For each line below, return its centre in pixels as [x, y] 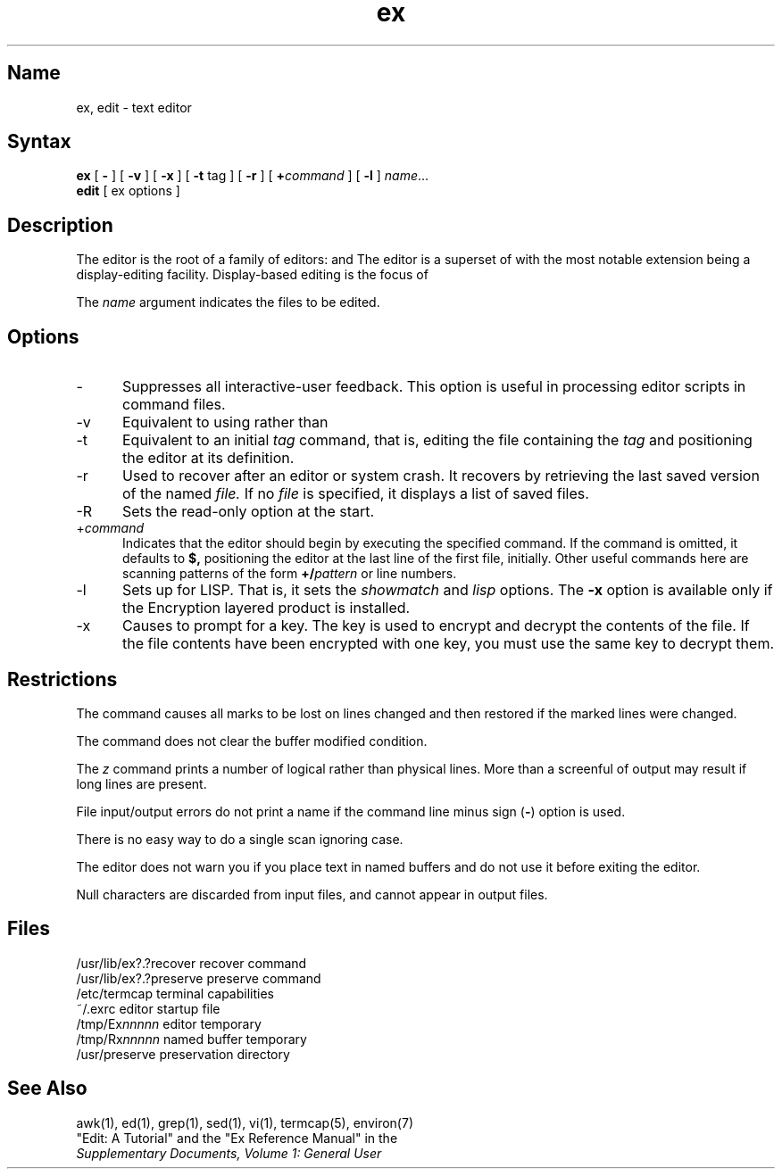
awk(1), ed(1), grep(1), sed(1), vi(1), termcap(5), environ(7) [245, 1122]
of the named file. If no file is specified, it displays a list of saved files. [355, 494]
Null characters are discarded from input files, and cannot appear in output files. [312, 894]
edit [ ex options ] [128, 191]
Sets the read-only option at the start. [248, 512]
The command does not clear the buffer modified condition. [252, 741]
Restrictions [62, 679]
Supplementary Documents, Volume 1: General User [229, 1153]
